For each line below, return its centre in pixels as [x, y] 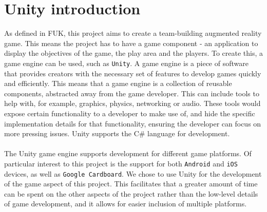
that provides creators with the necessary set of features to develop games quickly [133, 73]
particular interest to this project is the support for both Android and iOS [121, 163]
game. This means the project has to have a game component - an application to [131, 43]
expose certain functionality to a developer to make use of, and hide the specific [130, 113]
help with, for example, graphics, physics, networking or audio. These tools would [132, 103]
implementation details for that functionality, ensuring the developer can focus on [133, 123]
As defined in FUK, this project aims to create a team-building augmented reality [133, 33]
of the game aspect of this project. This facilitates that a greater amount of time [131, 184]
